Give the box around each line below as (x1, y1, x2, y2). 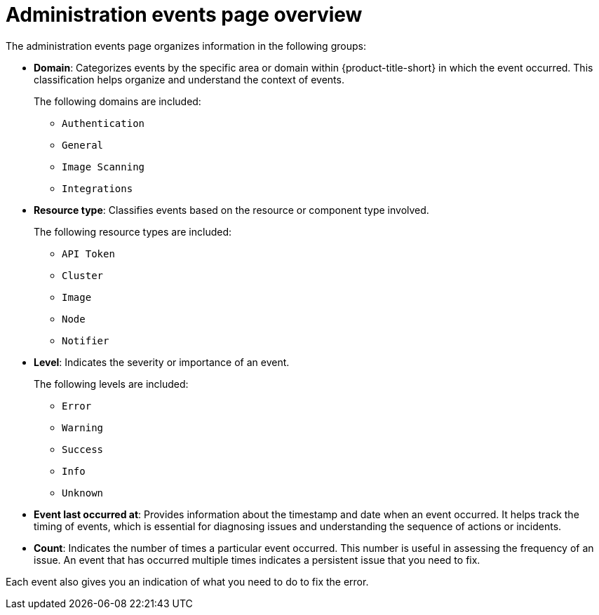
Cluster (62, 269, 104, 281)
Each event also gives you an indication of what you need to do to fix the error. (6, 575, 369, 588)
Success (62, 443, 104, 455)
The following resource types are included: (34, 225, 231, 238)
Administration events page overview (6, 3, 363, 27)
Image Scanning (62, 161, 145, 173)
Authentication (62, 117, 145, 129)
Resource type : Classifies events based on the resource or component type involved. (34, 203, 429, 216)
